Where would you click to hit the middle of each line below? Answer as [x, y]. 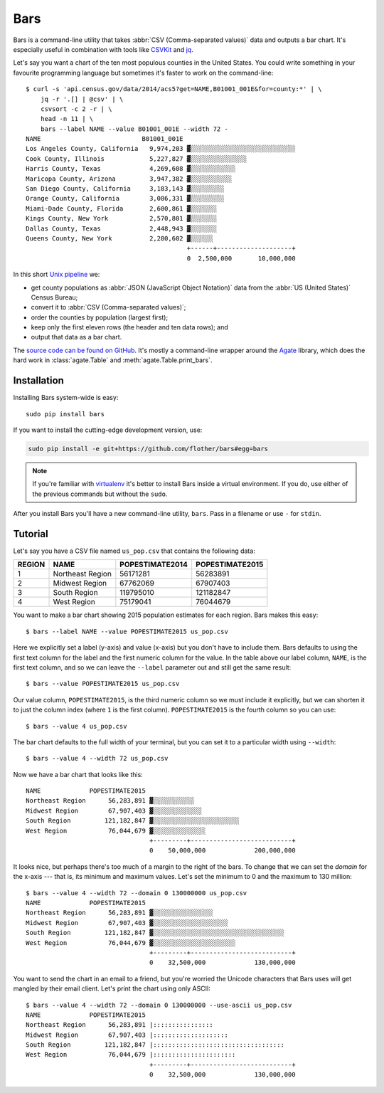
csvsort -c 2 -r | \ [76, 109]
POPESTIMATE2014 [154, 564]
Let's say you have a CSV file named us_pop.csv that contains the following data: [134, 551]
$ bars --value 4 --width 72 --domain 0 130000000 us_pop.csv [137, 893]
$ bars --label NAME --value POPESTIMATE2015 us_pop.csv [127, 631]
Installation [38, 381]
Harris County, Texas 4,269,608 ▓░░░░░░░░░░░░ [131, 169]
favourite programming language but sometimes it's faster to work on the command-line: [143, 73]
